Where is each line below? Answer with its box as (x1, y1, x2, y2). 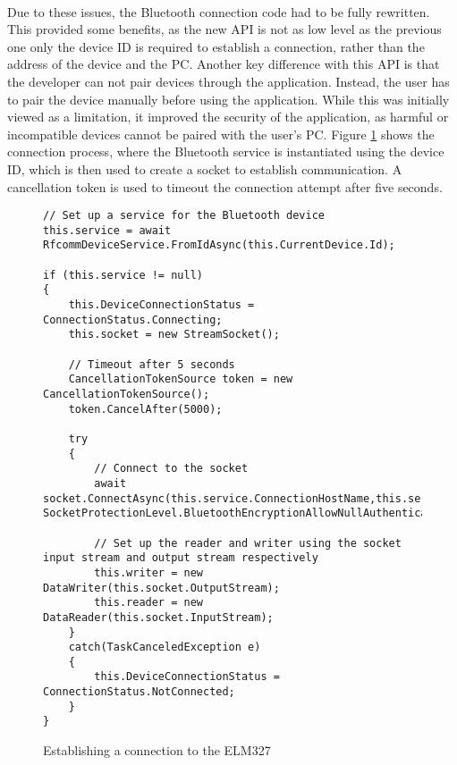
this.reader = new (94, 596, 203, 609)
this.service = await (43, 223, 172, 237)
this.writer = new (94, 566, 203, 579)
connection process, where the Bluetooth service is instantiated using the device (7, 142, 444, 161)
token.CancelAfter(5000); (68, 402, 223, 416)
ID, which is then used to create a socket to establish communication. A (7, 159, 402, 178)
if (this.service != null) (43, 268, 203, 282)
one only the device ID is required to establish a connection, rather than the (7, 37, 425, 55)
